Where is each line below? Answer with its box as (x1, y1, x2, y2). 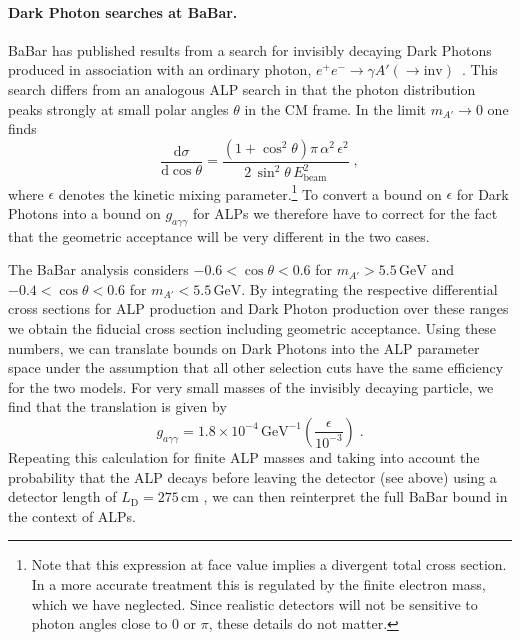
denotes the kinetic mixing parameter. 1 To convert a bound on (58, 180, 442, 204)
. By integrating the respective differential (241, 278, 498, 299)
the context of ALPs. (8, 505, 137, 526)
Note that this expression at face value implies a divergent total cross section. (31, 554, 507, 575)
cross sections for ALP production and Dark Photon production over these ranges (8, 298, 509, 319)
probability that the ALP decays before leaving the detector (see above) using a (8, 466, 497, 487)
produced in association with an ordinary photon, (8, 59, 312, 80)
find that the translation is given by (8, 396, 227, 417)
